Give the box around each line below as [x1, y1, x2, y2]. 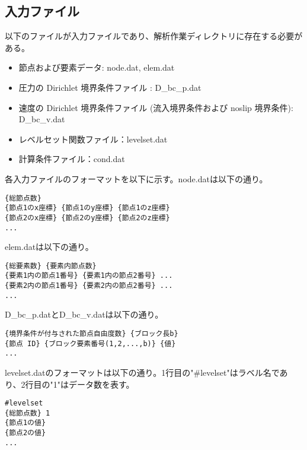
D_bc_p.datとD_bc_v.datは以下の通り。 [5, 308, 164, 321]
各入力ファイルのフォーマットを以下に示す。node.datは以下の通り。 [5, 172, 268, 185]
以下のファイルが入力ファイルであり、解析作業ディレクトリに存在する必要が [5, 30, 303, 42]
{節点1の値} [5, 419, 46, 427]
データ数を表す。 [68, 378, 135, 390]
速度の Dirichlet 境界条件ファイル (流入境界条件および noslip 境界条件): [18, 101, 293, 113]
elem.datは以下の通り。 [5, 240, 94, 253]
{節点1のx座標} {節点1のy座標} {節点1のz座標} [5, 204, 170, 213]
